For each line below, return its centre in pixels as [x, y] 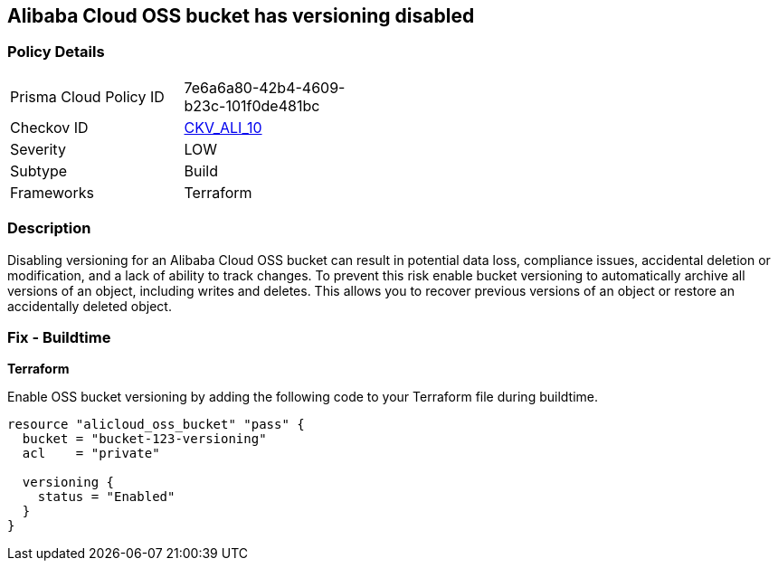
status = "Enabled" [106, 497]
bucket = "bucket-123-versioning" [144, 439]
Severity [38, 149]
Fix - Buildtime [59, 337]
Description [49, 228]
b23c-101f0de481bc [252, 105]
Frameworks [52, 192]
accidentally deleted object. [90, 306]
